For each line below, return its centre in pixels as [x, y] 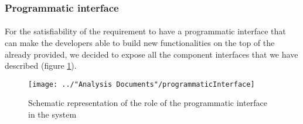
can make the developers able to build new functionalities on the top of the [140, 43]
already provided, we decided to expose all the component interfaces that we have [151, 54]
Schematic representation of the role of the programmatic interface [148, 103]
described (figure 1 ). [41, 65]
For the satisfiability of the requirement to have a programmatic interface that [145, 31]
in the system [52, 114]
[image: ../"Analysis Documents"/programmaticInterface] [142, 84]
